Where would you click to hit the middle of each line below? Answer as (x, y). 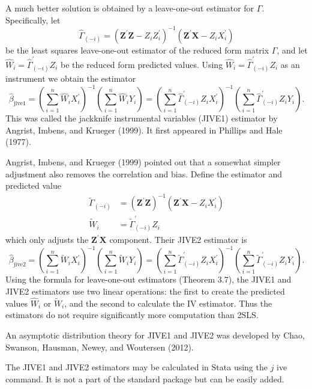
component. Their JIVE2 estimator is (178, 240)
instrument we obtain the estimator (71, 78)
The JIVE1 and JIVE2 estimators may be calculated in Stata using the (136, 367)
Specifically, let (33, 20)
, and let (292, 50)
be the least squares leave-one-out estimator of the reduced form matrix (137, 50)
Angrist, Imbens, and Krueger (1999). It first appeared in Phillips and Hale (144, 130)
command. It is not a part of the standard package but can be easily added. (145, 378)
